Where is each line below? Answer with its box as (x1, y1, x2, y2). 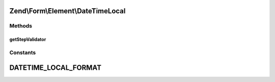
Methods (9, 22, 33, 30)
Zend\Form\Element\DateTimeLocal (9, 7, 126, 15)
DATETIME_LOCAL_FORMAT (9, 63, 102, 72)
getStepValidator (9, 36, 46, 43)
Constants (9, 49, 36, 56)
